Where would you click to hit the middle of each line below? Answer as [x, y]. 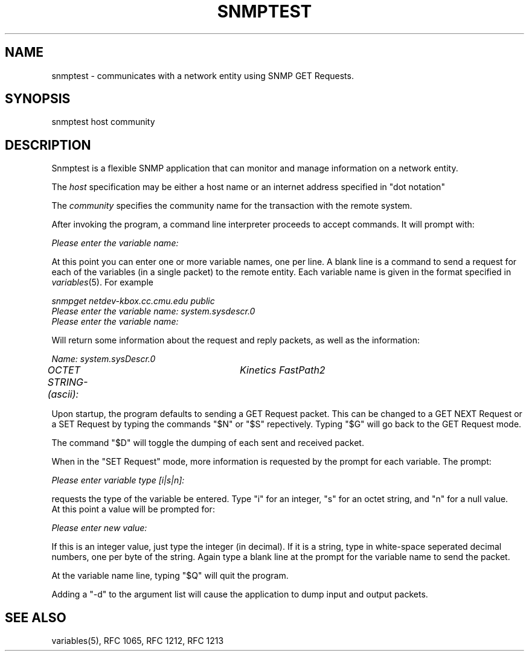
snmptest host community [103, 122]
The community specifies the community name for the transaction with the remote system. [232, 206]
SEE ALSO [36, 617]
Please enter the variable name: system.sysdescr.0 [153, 311]
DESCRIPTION [48, 145]
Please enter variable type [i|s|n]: [118, 480]
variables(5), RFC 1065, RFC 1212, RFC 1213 [138, 641]
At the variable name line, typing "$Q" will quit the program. [170, 576]
